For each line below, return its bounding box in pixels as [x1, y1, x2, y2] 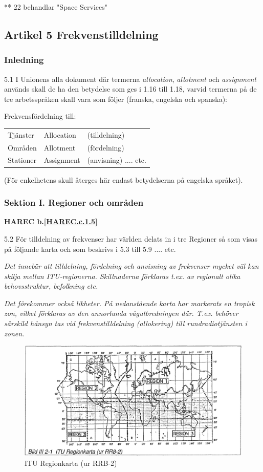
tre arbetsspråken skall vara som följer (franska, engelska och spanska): [4, 93, 228, 104]
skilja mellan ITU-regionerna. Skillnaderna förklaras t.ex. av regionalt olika [4, 270, 240, 281]
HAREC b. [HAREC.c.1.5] [4, 216, 98, 227]
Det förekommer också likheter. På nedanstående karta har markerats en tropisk [4, 297, 255, 308]
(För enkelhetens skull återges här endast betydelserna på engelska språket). [4, 174, 243, 185]
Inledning [4, 53, 44, 66]
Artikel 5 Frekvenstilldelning [4, 26, 159, 42]
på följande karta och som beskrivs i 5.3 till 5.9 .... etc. [4, 243, 176, 254]
